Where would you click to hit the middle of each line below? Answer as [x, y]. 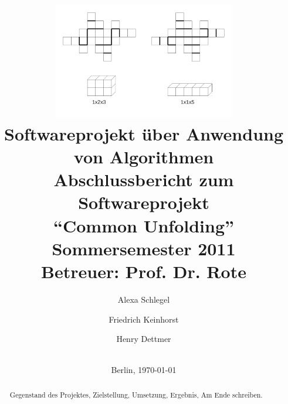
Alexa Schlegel [144, 299]
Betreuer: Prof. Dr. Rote [144, 271]
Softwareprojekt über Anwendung [144, 133]
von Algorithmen [144, 157]
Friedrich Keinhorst [144, 319]
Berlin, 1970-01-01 [144, 370]
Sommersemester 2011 [144, 248]
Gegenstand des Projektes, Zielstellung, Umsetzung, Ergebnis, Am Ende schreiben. [136, 394]
